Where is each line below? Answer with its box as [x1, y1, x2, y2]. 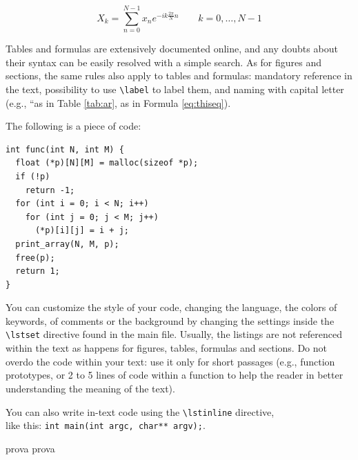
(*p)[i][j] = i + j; [34, 226, 129, 236]
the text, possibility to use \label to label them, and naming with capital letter [6, 81, 344, 96]
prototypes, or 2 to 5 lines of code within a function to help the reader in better [6, 368, 344, 382]
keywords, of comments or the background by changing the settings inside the [6, 313, 335, 328]
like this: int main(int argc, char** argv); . [6, 418, 206, 432]
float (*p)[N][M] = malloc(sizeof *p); [15, 158, 199, 168]
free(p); [15, 252, 55, 263]
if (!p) [15, 171, 50, 181]
